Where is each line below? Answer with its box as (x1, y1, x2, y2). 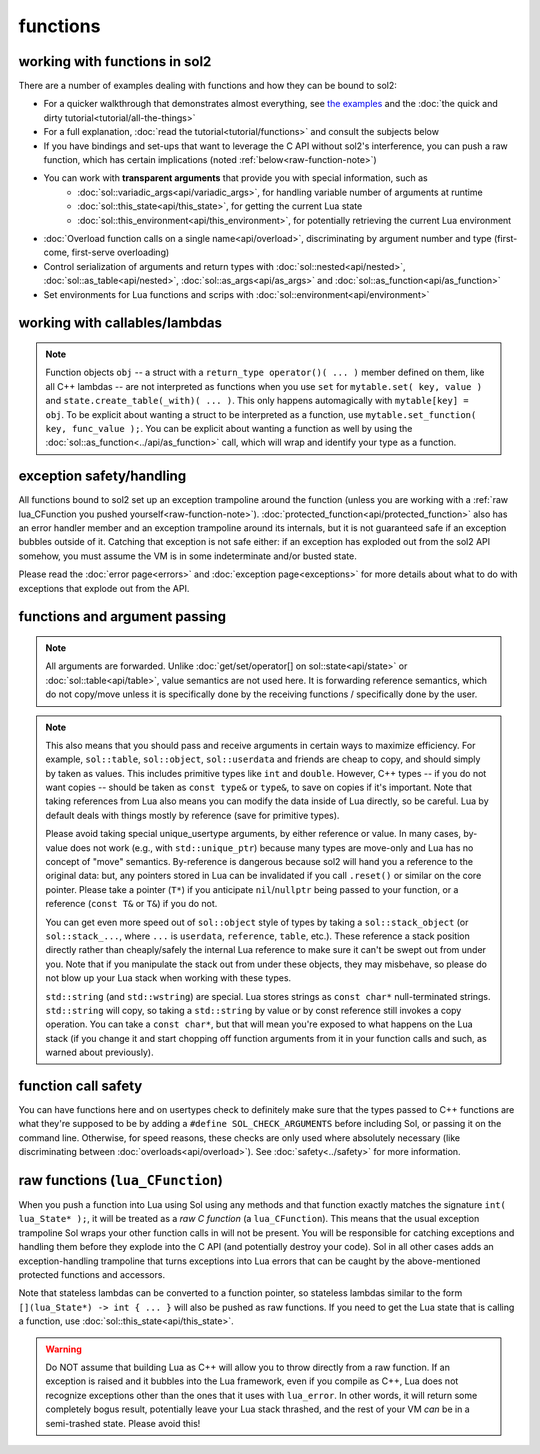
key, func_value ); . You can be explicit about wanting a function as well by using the (45, 422, 413, 434)
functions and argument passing (18, 608, 227, 625)
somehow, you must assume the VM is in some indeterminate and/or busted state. (18, 550, 357, 562)
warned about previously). (45, 1046, 154, 1059)
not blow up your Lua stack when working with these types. (45, 972, 292, 984)
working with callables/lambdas (18, 315, 222, 332)
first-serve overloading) (71, 246, 170, 259)
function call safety (18, 1077, 143, 1094)
